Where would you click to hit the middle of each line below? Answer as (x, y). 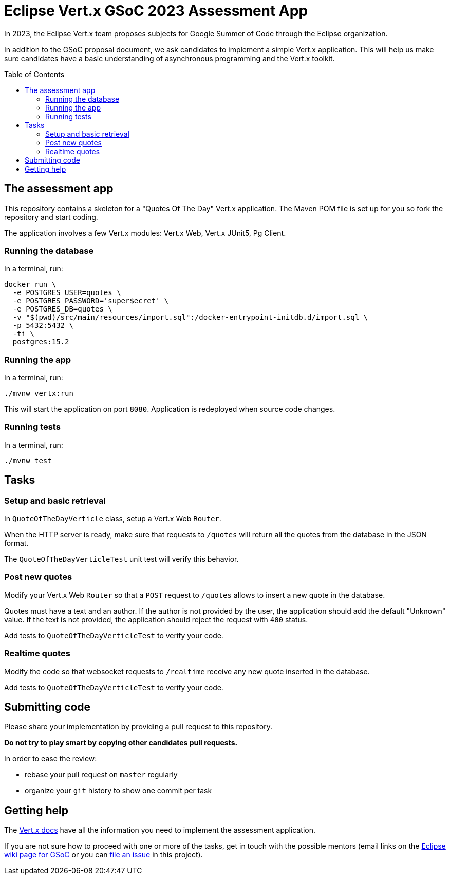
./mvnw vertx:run (39, 393)
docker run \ (30, 285)
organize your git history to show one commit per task (118, 791)
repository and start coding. (51, 217)
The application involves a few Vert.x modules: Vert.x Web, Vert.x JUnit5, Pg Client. (145, 233)
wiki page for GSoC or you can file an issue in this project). (104, 855)
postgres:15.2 (41, 342)
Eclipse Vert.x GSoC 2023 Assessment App (156, 11)
